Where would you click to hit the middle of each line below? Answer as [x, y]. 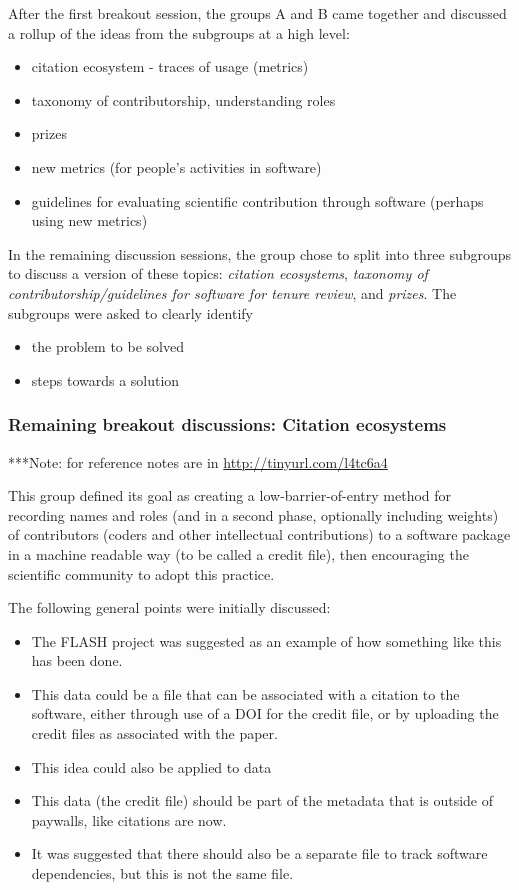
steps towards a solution [105, 379]
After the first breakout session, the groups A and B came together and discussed [257, 13]
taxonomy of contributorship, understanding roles [183, 99]
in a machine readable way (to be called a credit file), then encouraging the [238, 553]
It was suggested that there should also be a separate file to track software [259, 853]
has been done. [77, 660]
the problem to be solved [107, 346]
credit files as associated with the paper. [154, 733]
